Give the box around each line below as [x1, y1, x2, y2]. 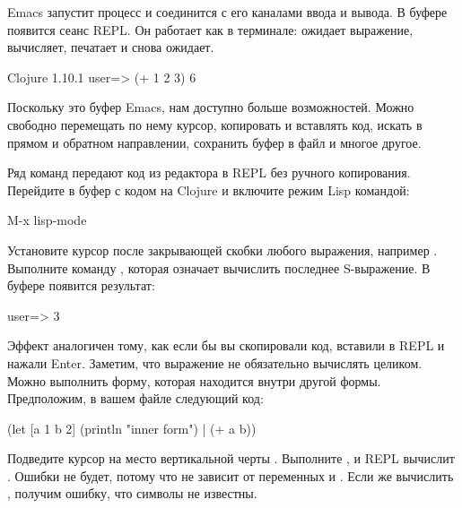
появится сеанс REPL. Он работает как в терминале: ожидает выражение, [7, 20, 414, 39]
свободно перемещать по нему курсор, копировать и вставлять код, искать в [7, 115, 423, 133]
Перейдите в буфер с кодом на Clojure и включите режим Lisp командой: [7, 180, 410, 199]
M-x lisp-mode [7, 211, 87, 229]
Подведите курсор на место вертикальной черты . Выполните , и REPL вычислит [7, 449, 455, 468]
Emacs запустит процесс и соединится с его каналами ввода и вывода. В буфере [7, 3, 448, 21]
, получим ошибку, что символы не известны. [7, 484, 257, 503]
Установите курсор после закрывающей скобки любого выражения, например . [7, 240, 438, 259]
